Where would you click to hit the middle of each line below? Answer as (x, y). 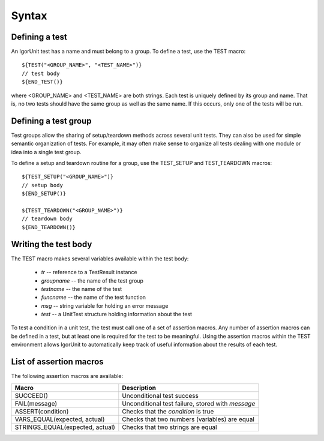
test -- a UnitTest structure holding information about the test (116, 314)
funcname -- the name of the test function (94, 298)
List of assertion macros (58, 362)
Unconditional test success (160, 395)
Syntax (29, 16)
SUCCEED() (31, 395)
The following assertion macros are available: (67, 376)
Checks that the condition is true (168, 411)
